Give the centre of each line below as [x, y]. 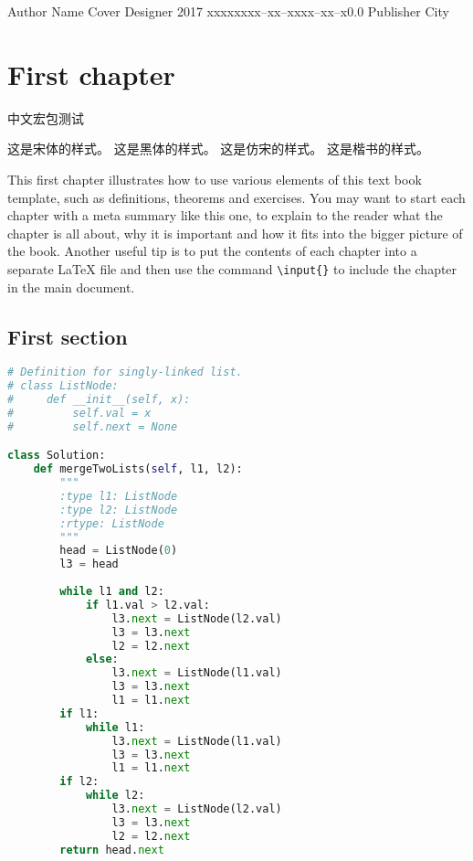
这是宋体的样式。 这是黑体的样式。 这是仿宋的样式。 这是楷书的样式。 [219, 149]
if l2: [79, 782]
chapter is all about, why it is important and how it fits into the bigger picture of [235, 233]
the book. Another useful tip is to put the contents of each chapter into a [212, 251]
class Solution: [57, 456]
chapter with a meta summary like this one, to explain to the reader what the [225, 215]
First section [68, 336]
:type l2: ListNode [119, 510]
